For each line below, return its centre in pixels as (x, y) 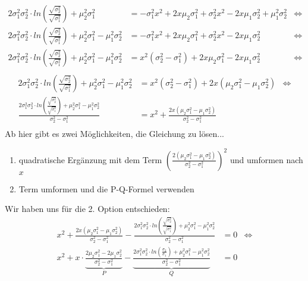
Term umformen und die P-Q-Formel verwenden (106, 188)
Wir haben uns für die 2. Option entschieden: (87, 209)
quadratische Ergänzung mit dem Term (90, 159)
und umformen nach (266, 159)
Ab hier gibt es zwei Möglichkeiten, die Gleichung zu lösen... (114, 134)
